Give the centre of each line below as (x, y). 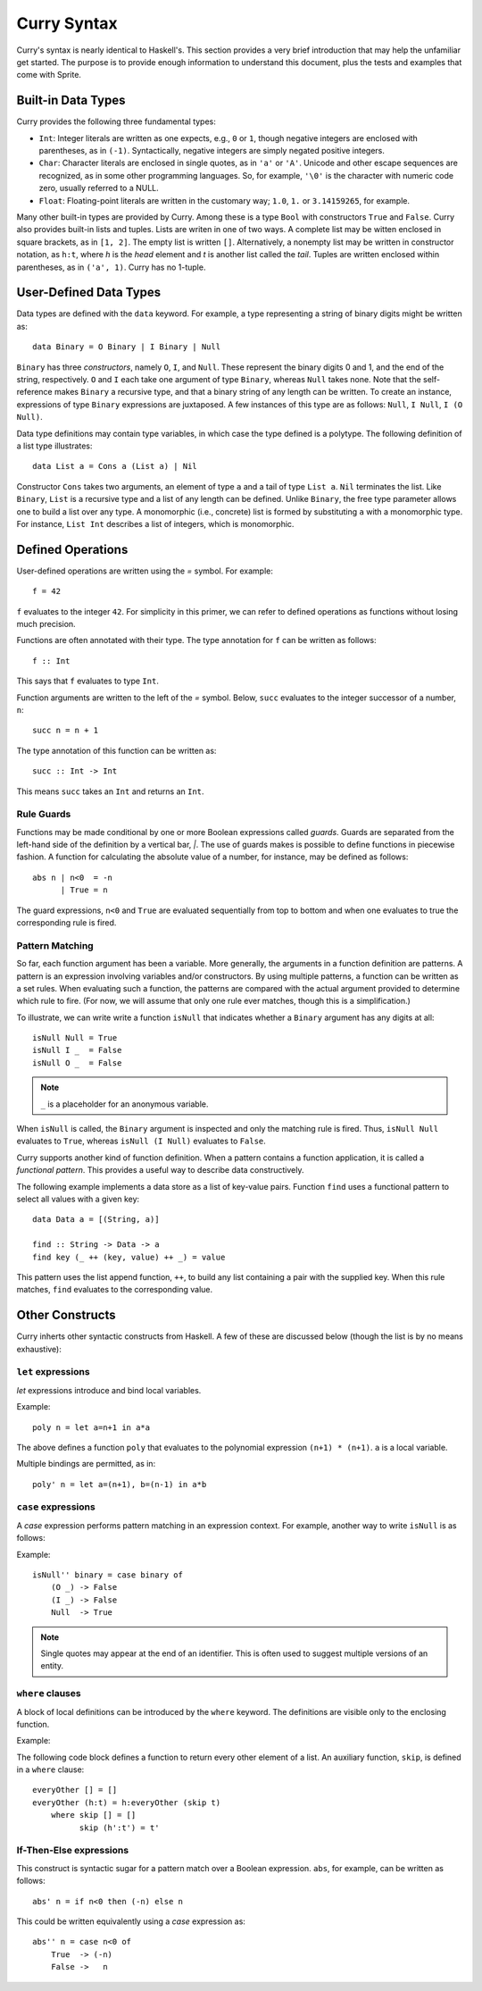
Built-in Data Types (71, 100)
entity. (52, 1666)
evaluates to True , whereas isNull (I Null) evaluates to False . (141, 1141)
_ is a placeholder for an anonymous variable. (125, 1104)
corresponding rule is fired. (66, 922)
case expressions (56, 1507)
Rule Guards (44, 815)
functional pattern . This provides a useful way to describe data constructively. (160, 1170)
